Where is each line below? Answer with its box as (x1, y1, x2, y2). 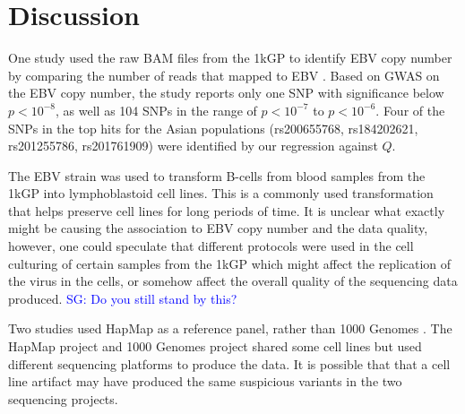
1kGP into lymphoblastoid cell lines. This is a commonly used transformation (8, 184, 434, 203)
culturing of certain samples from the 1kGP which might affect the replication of (8, 254, 452, 272)
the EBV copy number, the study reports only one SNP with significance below (8, 83, 444, 102)
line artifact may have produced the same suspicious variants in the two (8, 372, 402, 391)
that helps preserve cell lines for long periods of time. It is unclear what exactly (8, 201, 445, 220)
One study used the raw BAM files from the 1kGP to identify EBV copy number (8, 48, 452, 67)
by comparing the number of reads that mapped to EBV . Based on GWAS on (8, 65, 440, 84)
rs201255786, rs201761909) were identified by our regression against (8, 136, 378, 155)
